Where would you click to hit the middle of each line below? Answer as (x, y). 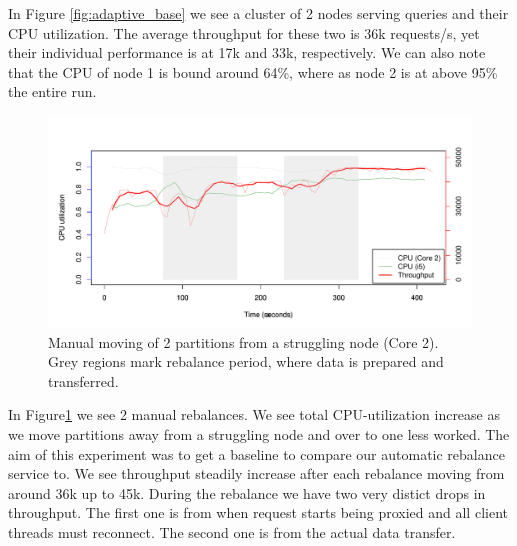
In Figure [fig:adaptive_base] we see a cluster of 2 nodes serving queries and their (258, 13)
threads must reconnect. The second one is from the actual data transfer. (232, 531)
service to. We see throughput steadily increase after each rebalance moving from (256, 473)
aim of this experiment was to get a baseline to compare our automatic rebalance (256, 453)
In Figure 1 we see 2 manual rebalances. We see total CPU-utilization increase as (254, 414)
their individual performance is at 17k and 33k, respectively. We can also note (247, 52)
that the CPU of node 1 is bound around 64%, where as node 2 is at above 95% (253, 71)
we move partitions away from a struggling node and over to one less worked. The (259, 433)
